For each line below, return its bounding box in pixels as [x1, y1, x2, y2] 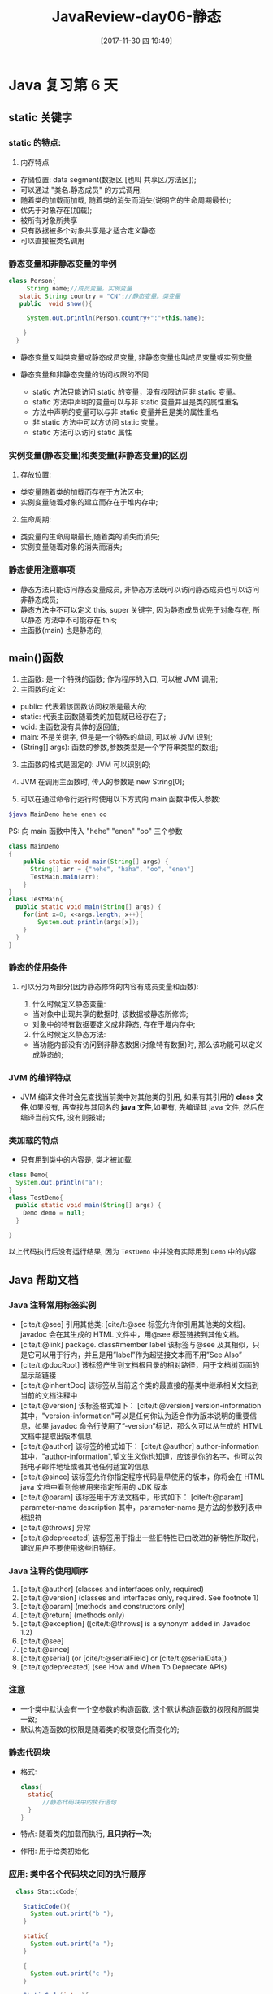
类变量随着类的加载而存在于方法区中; [19, 487, 145, 497]
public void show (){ [19, 299, 93, 308]
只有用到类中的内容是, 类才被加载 [19, 1154, 132, 1164]
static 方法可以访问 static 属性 [32, 428, 132, 438]
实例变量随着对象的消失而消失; [19, 542, 123, 552]
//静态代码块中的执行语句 [41, 1798, 116, 1806]
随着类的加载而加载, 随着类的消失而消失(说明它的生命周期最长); [19, 194, 232, 204]
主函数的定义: [19, 684, 66, 694]
